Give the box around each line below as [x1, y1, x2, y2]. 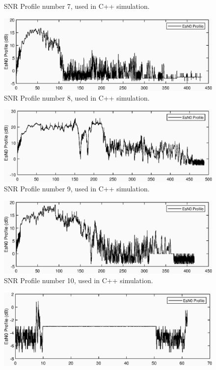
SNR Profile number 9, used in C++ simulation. [4, 184, 150, 194]
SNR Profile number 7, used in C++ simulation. [4, 1, 150, 11]
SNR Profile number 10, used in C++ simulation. [4, 275, 153, 286]
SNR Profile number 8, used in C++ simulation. [4, 92, 150, 103]
